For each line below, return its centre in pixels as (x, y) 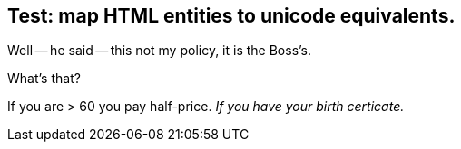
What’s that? (44, 79)
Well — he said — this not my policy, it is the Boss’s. (160, 51)
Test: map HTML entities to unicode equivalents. (231, 16)
